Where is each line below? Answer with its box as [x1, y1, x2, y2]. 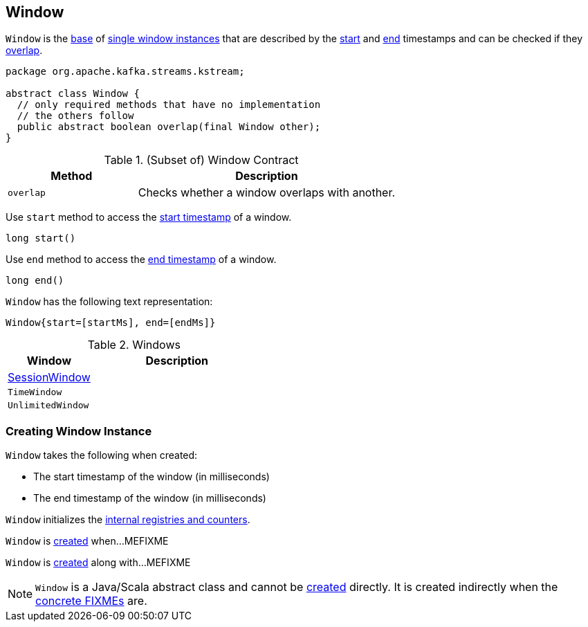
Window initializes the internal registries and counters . [6, 514, 250, 526]
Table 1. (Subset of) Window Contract [104, 153, 299, 167]
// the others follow [17, 110, 134, 122]
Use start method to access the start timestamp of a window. [6, 211, 292, 224]
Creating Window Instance [6, 424, 152, 438]
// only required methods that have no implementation [17, 99, 321, 111]
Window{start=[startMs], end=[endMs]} [6, 317, 216, 329]
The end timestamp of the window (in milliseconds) [33, 492, 266, 505]
